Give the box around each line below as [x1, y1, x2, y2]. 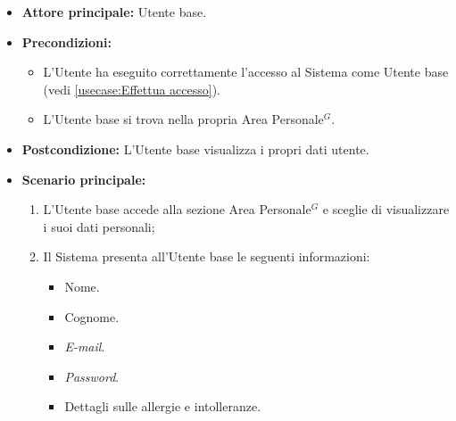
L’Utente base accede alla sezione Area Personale [43, 200, 311, 219]
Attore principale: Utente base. [21, 3, 207, 21]
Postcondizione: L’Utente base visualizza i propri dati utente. [21, 139, 369, 158]
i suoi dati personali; [43, 217, 155, 235]
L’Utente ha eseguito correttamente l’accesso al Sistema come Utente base [43, 62, 449, 81]
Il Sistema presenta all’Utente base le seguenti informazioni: [43, 247, 370, 266]
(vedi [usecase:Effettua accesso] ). [43, 79, 221, 98]
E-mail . [64, 337, 105, 356]
